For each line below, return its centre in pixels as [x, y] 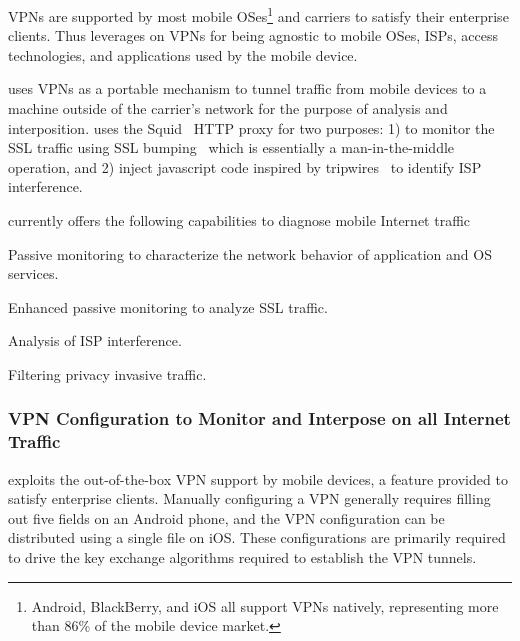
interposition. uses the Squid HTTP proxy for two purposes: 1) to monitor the [251, 127]
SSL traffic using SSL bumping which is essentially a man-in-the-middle [231, 147]
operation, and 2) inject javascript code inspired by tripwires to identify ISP [245, 166]
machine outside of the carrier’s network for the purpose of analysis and [228, 108]
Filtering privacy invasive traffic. [107, 373]
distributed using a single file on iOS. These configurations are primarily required [257, 537]
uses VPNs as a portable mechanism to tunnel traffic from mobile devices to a [247, 88]
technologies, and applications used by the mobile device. [183, 54]
